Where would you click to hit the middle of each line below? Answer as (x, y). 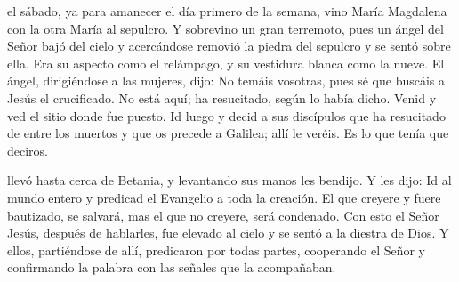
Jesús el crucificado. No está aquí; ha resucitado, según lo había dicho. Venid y (222, 97)
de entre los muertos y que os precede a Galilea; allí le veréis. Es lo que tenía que (228, 133)
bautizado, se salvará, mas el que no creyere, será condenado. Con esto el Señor (223, 215)
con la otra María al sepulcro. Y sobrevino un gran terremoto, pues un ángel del (225, 28)
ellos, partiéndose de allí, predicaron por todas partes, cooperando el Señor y (217, 250)
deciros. (28, 150)
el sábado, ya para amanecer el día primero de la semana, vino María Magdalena (227, 11)
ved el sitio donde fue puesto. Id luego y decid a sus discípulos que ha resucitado (226, 115)
